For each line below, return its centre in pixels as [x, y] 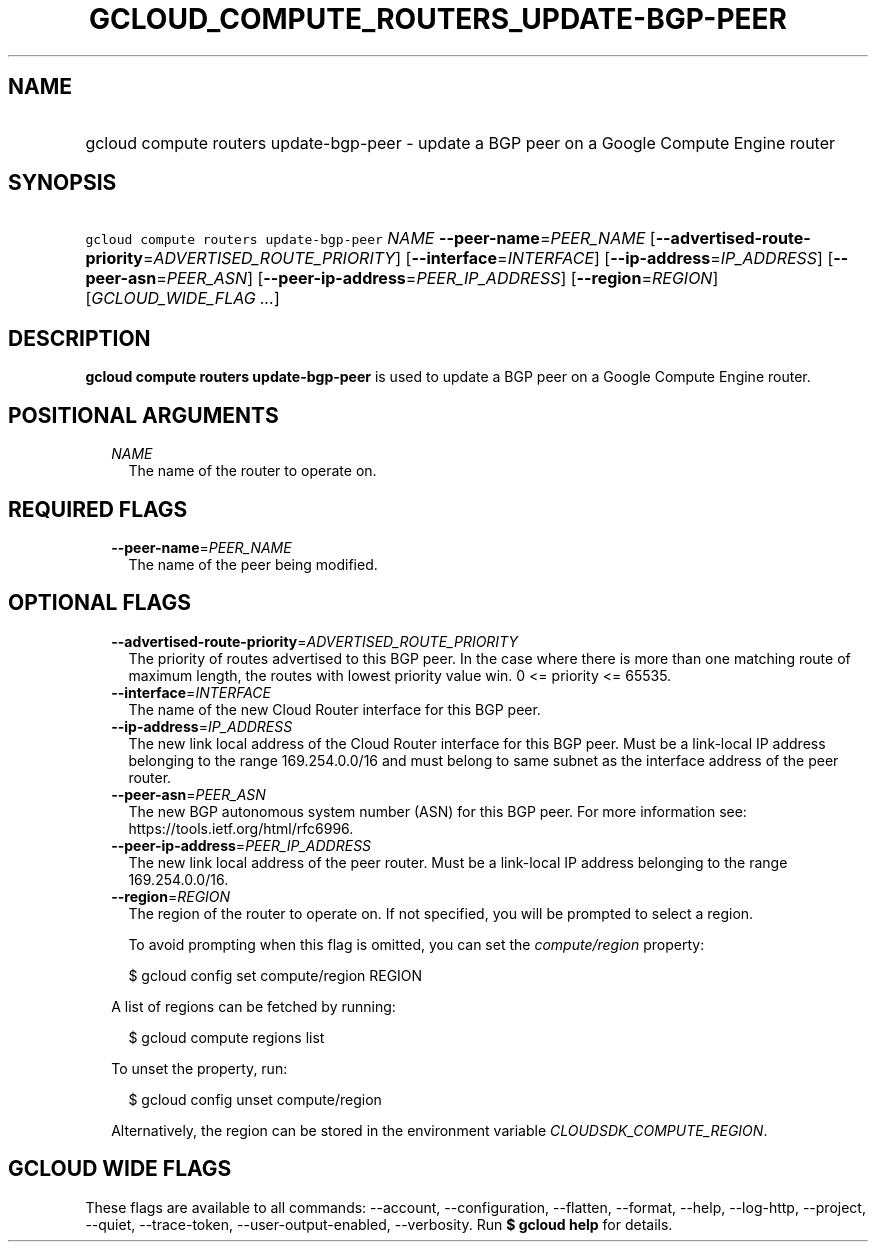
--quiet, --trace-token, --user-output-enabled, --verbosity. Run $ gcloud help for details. [379, 1224]
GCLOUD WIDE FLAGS [120, 1169]
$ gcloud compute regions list [226, 1037]
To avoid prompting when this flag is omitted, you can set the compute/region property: [416, 944]
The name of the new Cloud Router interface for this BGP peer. [334, 709]
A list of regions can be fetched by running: [253, 1006]
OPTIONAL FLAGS [99, 603]
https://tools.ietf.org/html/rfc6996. [241, 828]
